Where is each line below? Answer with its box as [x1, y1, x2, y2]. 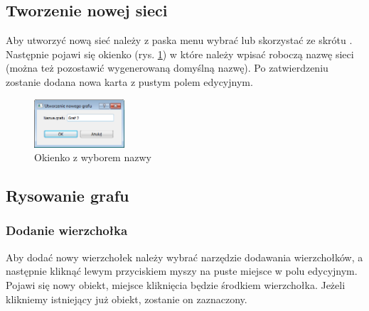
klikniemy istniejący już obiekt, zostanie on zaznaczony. [6, 291, 247, 306]
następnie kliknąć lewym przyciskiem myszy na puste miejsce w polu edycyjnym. [6, 263, 358, 278]
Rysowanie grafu [6, 185, 129, 207]
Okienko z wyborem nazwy [34, 150, 151, 165]
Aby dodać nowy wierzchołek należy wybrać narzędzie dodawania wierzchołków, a [6, 249, 363, 264]
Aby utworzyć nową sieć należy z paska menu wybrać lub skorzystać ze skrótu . [6, 33, 353, 48]
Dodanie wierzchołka [6, 222, 128, 239]
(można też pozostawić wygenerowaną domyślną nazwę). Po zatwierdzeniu [6, 60, 328, 75]
